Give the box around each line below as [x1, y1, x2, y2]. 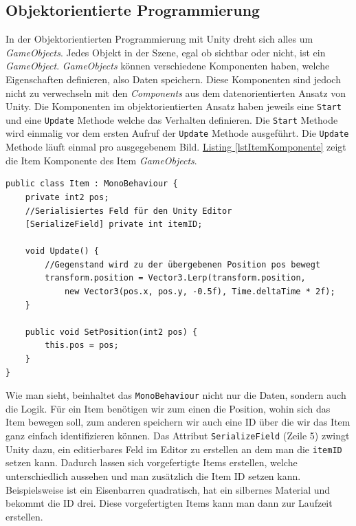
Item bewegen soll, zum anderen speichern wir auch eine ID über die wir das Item [5, 415, 351, 429]
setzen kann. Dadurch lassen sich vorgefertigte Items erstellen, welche [5, 455, 298, 470]
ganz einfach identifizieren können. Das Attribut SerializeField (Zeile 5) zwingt [5, 428, 350, 443]
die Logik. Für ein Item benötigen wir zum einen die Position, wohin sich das [5, 401, 331, 415]
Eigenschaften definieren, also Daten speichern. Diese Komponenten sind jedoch [5, 72, 341, 86]
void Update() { [25, 246, 100, 256]
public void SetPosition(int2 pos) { [25, 327, 198, 337]
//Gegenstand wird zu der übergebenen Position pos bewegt [45, 259, 321, 270]
